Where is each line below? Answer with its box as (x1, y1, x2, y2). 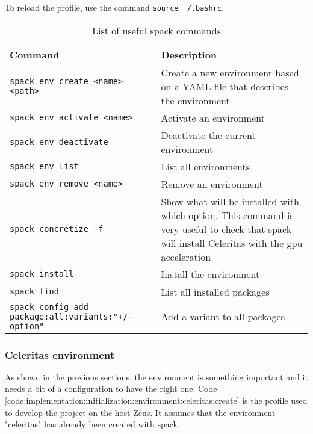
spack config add (10, 302, 88, 312)
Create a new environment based (161, 65, 299, 79)
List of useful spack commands (92, 23, 221, 37)
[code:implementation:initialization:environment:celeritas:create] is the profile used (5, 394, 308, 407)
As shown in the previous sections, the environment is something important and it (5, 370, 308, 383)
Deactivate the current (161, 128, 256, 142)
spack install (10, 269, 74, 279)
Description (161, 47, 217, 61)
